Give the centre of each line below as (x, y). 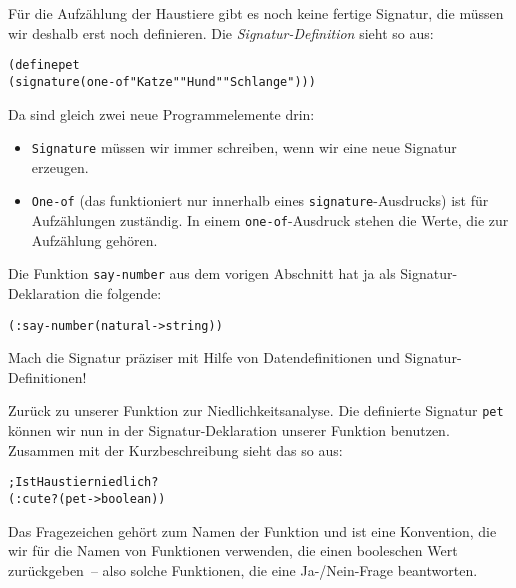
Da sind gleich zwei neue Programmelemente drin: (161, 113)
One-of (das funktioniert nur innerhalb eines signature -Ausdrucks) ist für (260, 200)
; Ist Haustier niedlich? (83, 482)
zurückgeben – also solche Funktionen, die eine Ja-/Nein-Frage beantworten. (243, 569)
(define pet (44, 65)
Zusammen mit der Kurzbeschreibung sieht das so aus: (175, 449)
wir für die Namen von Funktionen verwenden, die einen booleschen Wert (233, 550)
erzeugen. (60, 166)
